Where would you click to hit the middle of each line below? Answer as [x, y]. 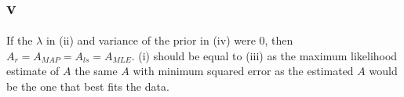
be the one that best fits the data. [88, 86]
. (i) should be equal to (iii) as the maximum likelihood [264, 55]
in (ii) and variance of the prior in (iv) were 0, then [169, 40]
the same [96, 71]
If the [20, 40]
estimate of [33, 71]
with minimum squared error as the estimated [243, 71]
